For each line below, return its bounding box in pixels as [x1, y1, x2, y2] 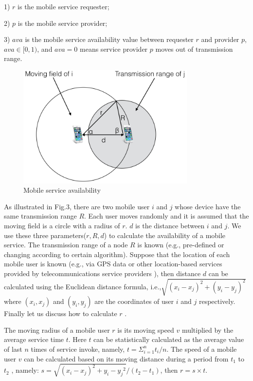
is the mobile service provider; [18, 18, 108, 28]
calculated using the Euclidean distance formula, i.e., [4, 281, 162, 291]
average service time [4, 334, 64, 344]
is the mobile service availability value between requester [25, 34, 194, 44]
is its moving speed [117, 324, 174, 335]
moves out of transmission [155, 43, 233, 54]
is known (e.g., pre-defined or [137, 240, 224, 250]
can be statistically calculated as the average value [93, 334, 244, 344]
